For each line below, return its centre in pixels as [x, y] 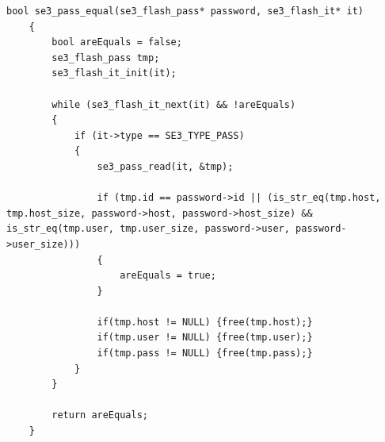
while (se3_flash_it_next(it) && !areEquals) [174, 104]
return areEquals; [100, 415]
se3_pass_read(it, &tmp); [165, 166]
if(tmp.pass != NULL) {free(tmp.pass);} [205, 354]
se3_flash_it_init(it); [114, 73]
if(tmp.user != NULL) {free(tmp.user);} [205, 338]
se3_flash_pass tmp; [106, 58]
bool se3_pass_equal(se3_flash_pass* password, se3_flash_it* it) [185, 11]
